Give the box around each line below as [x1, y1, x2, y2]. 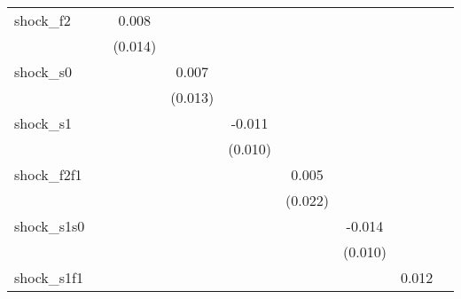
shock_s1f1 [14, 267, 83, 287]
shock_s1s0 [14, 216, 85, 236]
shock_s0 [14, 61, 73, 82]
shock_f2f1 [14, 164, 82, 185]
